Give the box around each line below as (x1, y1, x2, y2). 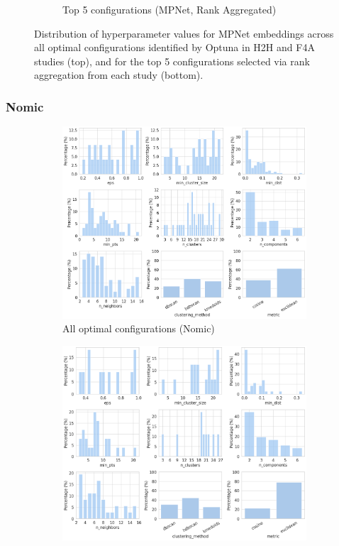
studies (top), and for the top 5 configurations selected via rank (34, 53, 310, 68)
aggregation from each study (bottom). (34, 67, 204, 82)
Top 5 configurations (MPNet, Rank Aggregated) (62, 2, 277, 16)
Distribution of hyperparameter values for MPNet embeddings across (34, 26, 334, 40)
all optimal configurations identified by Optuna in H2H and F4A (34, 40, 315, 55)
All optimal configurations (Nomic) (62, 321, 215, 336)
